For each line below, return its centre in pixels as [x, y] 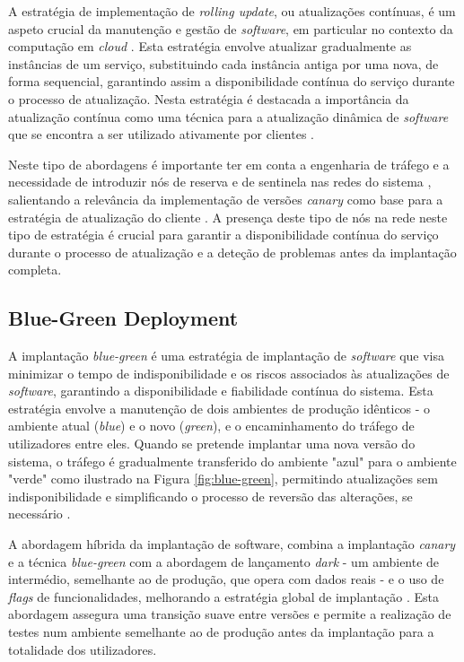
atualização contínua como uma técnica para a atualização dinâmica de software [228, 116]
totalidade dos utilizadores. [83, 649]
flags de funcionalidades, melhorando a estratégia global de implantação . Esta [223, 596]
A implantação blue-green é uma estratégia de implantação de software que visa [227, 356]
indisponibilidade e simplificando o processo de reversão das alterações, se [210, 496]
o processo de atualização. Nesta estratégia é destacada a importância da [209, 98]
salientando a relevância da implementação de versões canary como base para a [226, 199]
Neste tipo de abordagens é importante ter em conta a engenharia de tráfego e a [229, 164]
